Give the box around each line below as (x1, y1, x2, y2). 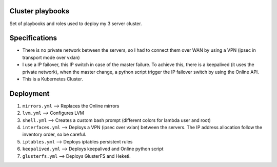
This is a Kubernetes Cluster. (22, 76, 83, 82)
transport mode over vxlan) (22, 54, 80, 60)
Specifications (9, 34, 57, 43)
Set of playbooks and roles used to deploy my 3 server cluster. (9, 20, 142, 27)
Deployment (9, 89, 50, 98)
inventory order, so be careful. (22, 131, 87, 138)
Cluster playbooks (9, 7, 69, 15)
